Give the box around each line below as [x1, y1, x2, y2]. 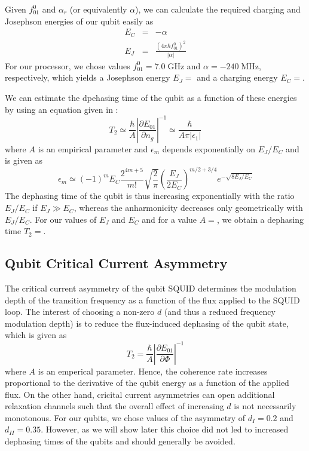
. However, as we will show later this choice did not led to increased [41, 423, 289, 435]
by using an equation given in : [5, 103, 118, 115]
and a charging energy [197, 71, 278, 84]
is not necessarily [234, 400, 296, 412]
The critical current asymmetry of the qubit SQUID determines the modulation [5, 282, 296, 294]
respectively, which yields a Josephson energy [5, 71, 170, 84]
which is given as [5, 329, 67, 341]
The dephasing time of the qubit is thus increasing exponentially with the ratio [5, 189, 295, 202]
